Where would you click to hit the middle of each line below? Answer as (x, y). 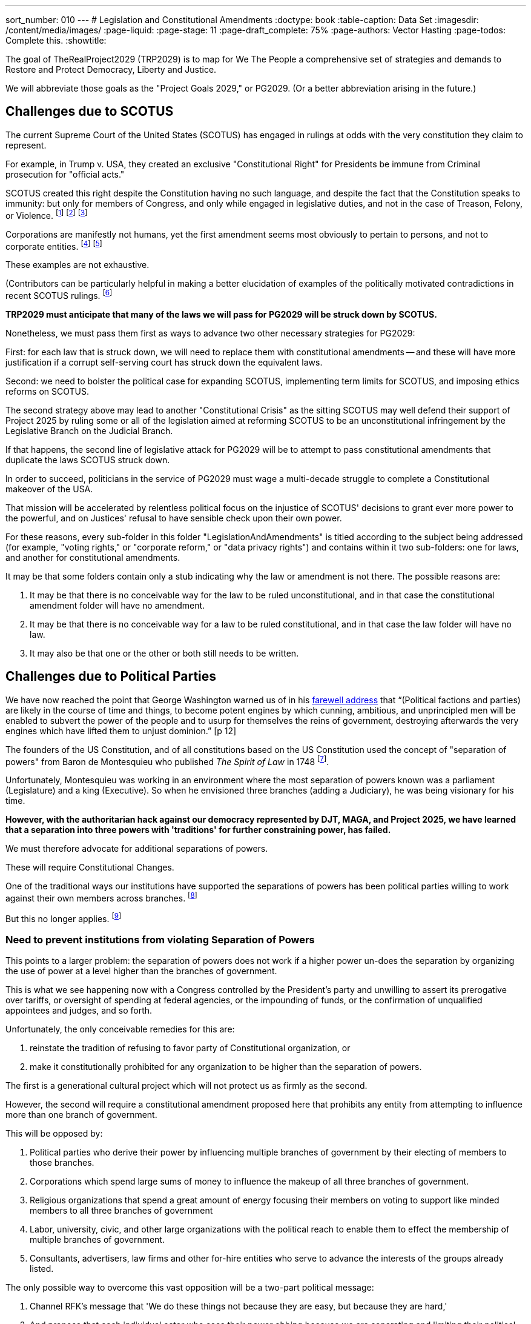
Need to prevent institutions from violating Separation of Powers (160, 940)
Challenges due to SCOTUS (90, 112)
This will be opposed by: (54, 1134)
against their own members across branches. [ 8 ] (101, 897)
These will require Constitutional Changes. (90, 868)
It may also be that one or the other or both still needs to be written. (164, 653)
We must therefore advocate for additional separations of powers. (137, 849)
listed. (42, 1269)
